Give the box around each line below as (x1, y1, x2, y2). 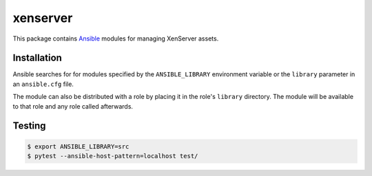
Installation (12, 52, 62, 64)
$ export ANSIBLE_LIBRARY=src (27, 142, 130, 151)
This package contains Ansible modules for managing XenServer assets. (12, 34, 219, 43)
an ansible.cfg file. (12, 80, 74, 88)
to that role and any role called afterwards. (12, 102, 134, 110)
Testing (12, 120, 46, 132)
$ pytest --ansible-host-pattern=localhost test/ (27, 152, 198, 160)
